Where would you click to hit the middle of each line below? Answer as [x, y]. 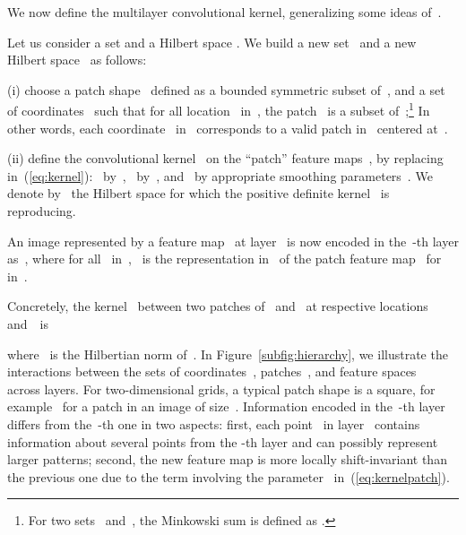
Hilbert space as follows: [77, 60]
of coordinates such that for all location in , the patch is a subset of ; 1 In [219, 109]
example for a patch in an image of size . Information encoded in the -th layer [226, 406]
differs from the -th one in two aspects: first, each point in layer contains [214, 423]
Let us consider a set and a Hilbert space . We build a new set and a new [212, 42]
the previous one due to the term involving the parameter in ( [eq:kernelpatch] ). [229, 476]
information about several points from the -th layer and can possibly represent [223, 441]
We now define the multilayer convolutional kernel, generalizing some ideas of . [224, 12]
